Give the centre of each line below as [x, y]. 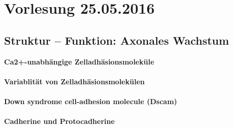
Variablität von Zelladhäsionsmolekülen [74, 81]
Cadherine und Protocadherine [59, 121]
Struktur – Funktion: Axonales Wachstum [117, 40]
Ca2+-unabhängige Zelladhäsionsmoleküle [79, 61]
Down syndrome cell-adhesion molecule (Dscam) [91, 101]
